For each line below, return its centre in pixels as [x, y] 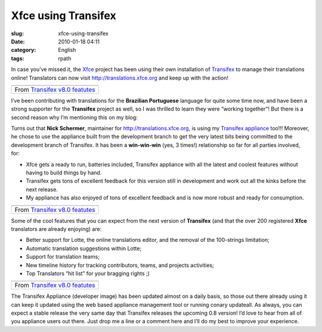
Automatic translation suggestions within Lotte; [84, 248]
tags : [18, 58]
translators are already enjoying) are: [56, 229]
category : [24, 50]
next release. [42, 189]
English [67, 50]
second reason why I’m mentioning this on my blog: [75, 117]
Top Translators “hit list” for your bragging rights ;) [88, 273]
